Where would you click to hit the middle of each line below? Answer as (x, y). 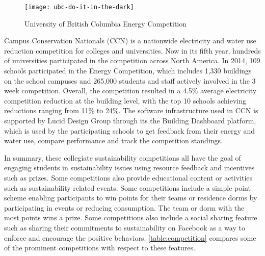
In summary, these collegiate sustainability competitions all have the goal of (123, 157)
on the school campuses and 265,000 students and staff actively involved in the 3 (130, 80)
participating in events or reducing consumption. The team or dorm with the (124, 207)
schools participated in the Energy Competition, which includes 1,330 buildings (128, 71)
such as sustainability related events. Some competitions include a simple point (127, 187)
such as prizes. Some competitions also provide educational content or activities (128, 177)
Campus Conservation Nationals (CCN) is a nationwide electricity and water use (130, 41)
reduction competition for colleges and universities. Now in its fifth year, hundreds (132, 50)
